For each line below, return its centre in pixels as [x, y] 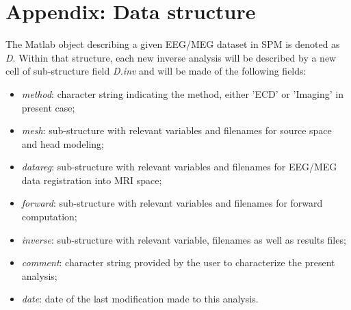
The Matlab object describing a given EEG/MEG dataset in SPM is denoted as [173, 44]
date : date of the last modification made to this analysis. [140, 299]
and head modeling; [63, 143]
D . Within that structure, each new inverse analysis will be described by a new [171, 57]
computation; [49, 217]
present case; [48, 107]
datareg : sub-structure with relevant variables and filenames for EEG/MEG [179, 167]
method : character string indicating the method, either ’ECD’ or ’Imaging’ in [183, 93]
